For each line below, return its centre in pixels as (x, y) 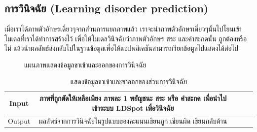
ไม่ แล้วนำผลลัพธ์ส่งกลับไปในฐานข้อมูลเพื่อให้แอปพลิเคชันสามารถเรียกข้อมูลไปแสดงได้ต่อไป (121, 48)
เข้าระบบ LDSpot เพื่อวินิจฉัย (133, 108)
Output (19, 120)
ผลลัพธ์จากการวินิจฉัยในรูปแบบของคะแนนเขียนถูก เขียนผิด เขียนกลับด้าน (133, 120)
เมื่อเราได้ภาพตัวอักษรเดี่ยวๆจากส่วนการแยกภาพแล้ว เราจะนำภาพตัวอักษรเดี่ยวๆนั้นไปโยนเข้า (123, 29)
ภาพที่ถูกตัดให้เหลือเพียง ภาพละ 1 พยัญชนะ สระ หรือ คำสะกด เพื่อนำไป (133, 98)
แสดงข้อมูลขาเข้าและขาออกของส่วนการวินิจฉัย (129, 81)
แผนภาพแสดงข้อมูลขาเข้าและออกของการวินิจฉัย (85, 64)
